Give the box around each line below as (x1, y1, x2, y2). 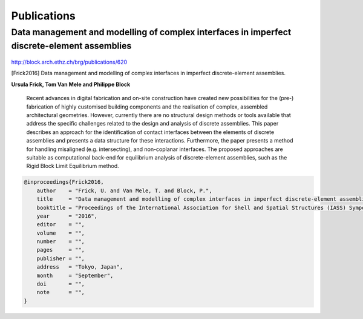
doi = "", (36, 281, 85, 287)
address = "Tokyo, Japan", (36, 264, 123, 270)
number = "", (36, 238, 85, 245)
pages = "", (36, 246, 85, 254)
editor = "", (36, 221, 85, 228)
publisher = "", (36, 255, 85, 262)
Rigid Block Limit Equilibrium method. (26, 163, 119, 170)
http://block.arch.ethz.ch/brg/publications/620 (11, 58, 128, 66)
